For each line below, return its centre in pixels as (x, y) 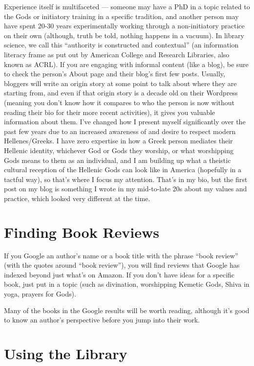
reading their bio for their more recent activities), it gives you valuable (110, 112)
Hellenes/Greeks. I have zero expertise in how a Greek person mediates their (118, 141)
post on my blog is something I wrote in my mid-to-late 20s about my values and (126, 189)
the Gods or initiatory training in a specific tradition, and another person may (121, 16)
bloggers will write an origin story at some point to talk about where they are (120, 83)
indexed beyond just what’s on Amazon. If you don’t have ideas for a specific (119, 274)
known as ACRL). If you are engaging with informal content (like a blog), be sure (126, 64)
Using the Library (66, 353)
